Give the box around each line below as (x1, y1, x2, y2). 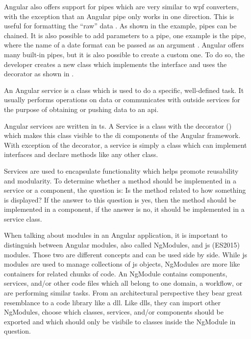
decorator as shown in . (4, 68, 74, 79)
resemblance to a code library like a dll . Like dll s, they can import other (4, 297, 221, 307)
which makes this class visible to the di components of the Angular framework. (4, 130, 241, 140)
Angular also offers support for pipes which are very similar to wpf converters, (4, 1, 239, 11)
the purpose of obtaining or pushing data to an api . (4, 104, 159, 114)
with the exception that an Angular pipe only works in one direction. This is (4, 11, 234, 21)
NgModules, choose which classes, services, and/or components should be (4, 307, 224, 317)
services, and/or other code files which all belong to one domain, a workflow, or (4, 278, 243, 288)
